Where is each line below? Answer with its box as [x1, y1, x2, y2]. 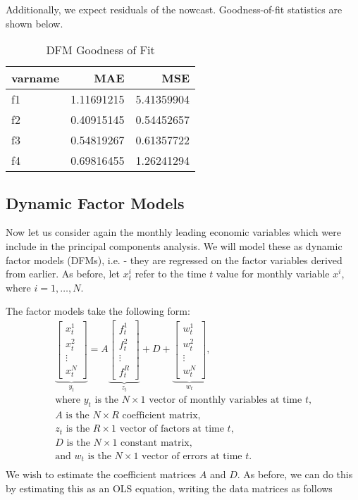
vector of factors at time [119, 424, 224, 435]
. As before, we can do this [237, 467, 353, 482]
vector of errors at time [142, 451, 242, 461]
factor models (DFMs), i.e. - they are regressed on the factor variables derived [6, 252, 342, 267]
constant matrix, [121, 437, 192, 448]
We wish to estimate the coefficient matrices [6, 467, 197, 482]
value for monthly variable [216, 266, 330, 281]
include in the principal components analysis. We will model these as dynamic [6, 238, 342, 253]
